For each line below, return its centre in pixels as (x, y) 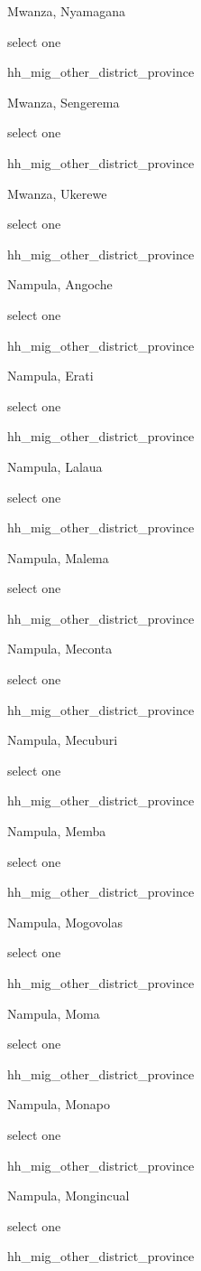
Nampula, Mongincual (69, 1196)
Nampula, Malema (58, 557)
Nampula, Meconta (60, 649)
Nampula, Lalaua (55, 466)
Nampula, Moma (54, 1013)
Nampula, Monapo (59, 1104)
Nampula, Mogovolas (65, 922)
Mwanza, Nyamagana (67, 11)
